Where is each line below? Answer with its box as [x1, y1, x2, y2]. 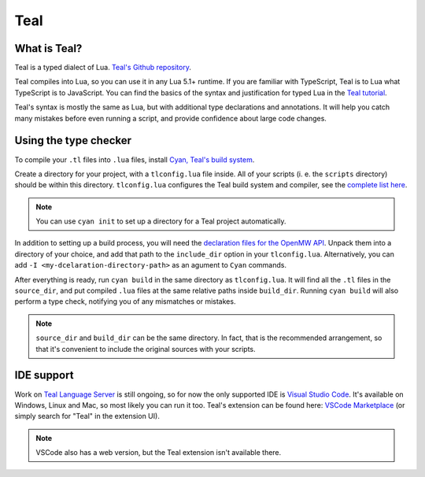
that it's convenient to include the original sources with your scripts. [35, 344, 256, 353]
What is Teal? [14, 42, 83, 55]
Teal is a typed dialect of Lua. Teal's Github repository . [14, 63, 192, 72]
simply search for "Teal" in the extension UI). [14, 412, 161, 421]
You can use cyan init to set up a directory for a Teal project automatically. [35, 216, 286, 226]
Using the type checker [14, 134, 132, 147]
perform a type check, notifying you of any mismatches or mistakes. [14, 297, 236, 306]
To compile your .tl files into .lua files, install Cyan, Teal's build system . [14, 154, 255, 165]
